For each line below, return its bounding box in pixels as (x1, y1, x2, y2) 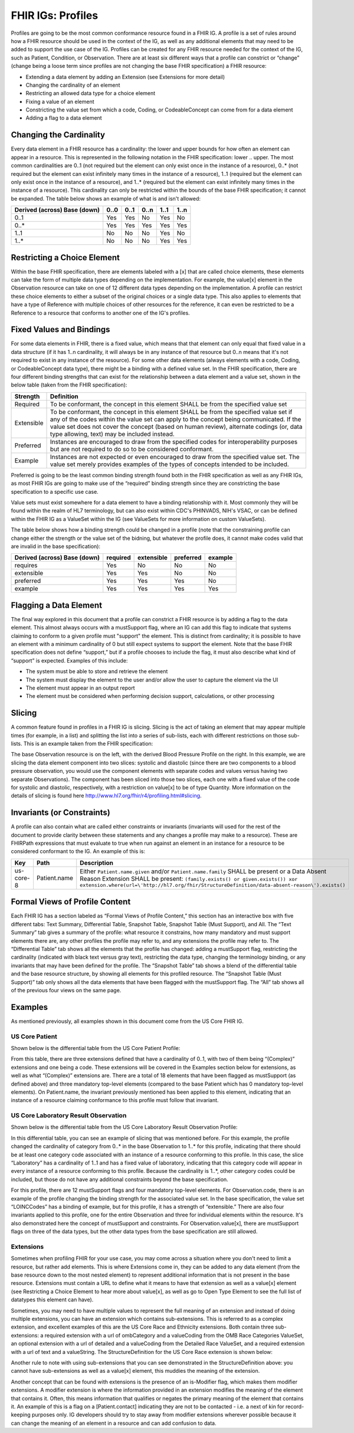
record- (285, 1403, 304, 1410)
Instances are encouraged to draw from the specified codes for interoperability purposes (50, 437, 298, 445)
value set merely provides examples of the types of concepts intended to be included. (50, 460, 289, 468)
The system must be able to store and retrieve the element (25, 668, 168, 675)
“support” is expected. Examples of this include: (11, 657, 128, 664)
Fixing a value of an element (25, 98, 94, 105)
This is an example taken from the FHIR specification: (23, 740, 153, 747)
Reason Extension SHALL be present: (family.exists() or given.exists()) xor (80, 875, 298, 883)
